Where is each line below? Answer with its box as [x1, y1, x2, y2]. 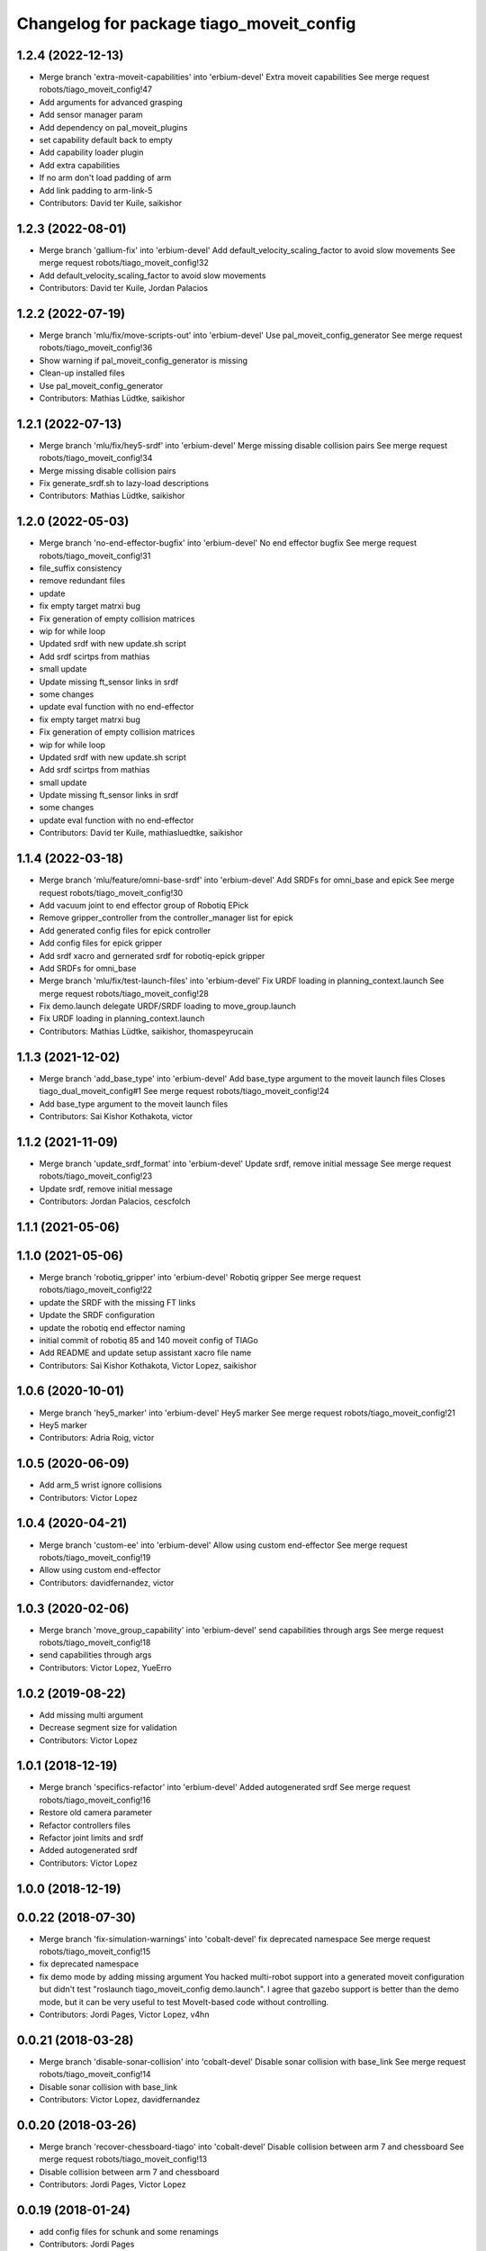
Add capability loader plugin [39, 147, 144, 158]
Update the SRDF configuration [39, 1310, 156, 1321]
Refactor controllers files [39, 1820, 130, 1831]
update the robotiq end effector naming [39, 1322, 186, 1333]
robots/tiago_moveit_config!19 [39, 1551, 151, 1562]
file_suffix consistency [39, 563, 122, 574]
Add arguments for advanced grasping [39, 96, 184, 107]
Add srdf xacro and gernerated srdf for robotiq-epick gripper [39, 950, 265, 961]
